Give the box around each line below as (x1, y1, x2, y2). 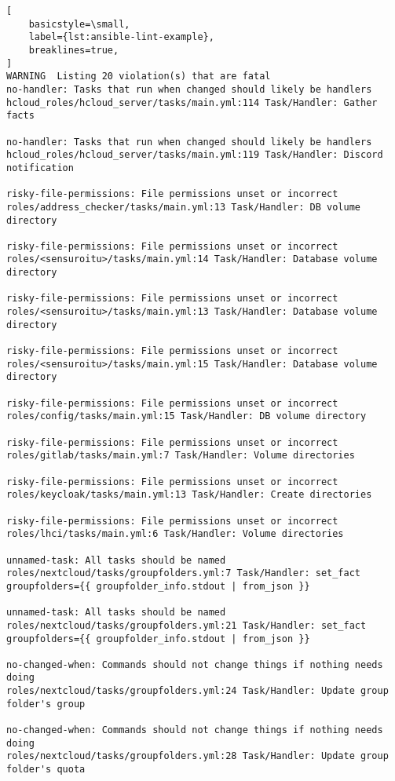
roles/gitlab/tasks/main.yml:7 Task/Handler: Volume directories (6, 450, 355, 462)
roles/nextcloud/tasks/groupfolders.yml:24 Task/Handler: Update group (6, 685, 389, 697)
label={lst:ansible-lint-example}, (28, 31, 214, 43)
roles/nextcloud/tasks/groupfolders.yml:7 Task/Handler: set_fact (6, 568, 361, 579)
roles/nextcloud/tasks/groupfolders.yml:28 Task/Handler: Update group (6, 750, 389, 762)
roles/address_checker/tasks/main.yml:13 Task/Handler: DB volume (6, 201, 361, 213)
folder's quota (6, 764, 86, 776)
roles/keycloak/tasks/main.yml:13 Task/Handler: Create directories (6, 489, 372, 501)
